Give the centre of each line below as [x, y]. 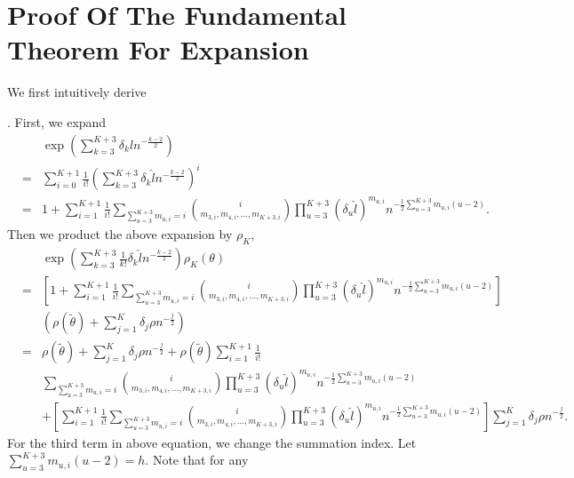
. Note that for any [197, 460]
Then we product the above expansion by [120, 234]
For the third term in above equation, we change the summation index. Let [212, 442]
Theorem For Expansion [158, 49]
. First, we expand [57, 121]
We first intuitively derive [77, 92]
